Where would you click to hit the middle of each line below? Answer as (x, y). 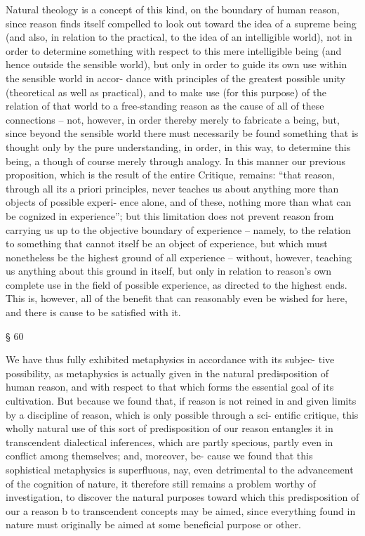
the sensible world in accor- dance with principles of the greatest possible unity (175, 78)
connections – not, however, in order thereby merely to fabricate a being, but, (173, 119)
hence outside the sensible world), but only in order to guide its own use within (177, 64)
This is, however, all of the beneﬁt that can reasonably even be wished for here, (177, 298)
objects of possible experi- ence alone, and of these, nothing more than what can (179, 202)
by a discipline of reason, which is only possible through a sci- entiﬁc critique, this (182, 414)
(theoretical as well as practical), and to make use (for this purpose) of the (166, 92)
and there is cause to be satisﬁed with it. (93, 312)
